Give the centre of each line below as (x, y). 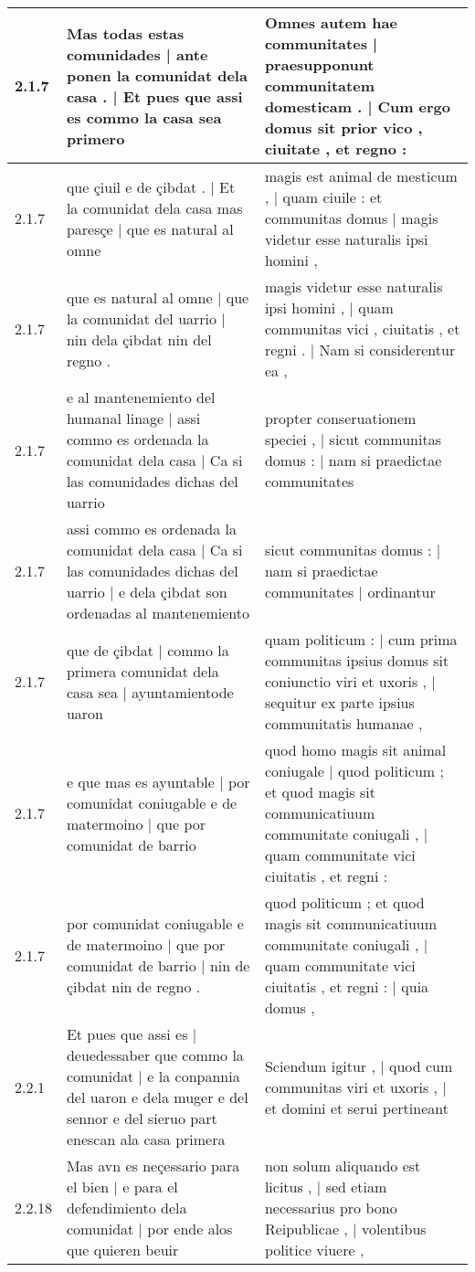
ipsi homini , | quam (329, 307)
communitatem (319, 85)
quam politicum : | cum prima (361, 639)
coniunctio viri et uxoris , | (350, 681)
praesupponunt (319, 64)
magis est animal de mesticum (361, 176)
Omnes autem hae (331, 22)
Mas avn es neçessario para (153, 1166)
